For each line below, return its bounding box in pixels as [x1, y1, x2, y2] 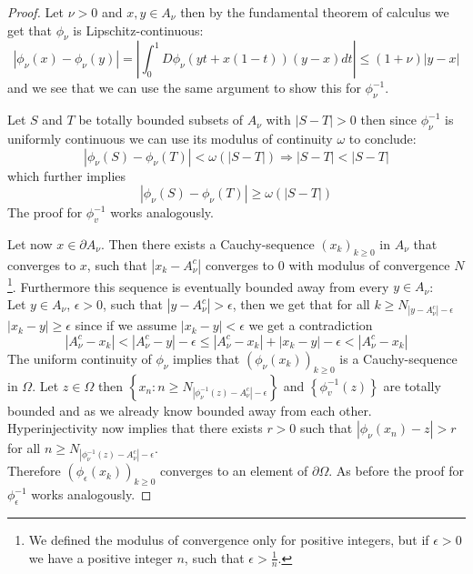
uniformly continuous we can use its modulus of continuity [7, 128, 333, 147]
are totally [383, 376, 441, 395]
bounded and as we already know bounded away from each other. [7, 400, 372, 419]
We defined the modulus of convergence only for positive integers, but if [28, 529, 429, 549]
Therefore [7, 461, 61, 480]
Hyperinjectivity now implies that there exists [7, 418, 263, 438]
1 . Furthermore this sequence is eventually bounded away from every [7, 274, 389, 296]
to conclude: [348, 128, 417, 147]
